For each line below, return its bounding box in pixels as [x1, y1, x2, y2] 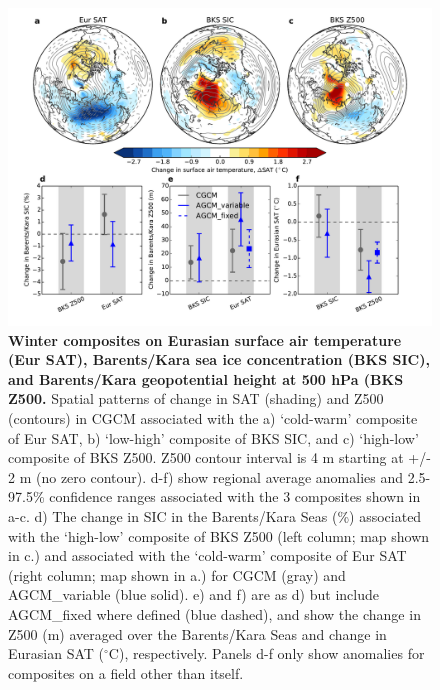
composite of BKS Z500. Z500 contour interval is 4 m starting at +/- [8, 447, 431, 468]
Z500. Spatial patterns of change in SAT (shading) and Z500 [8, 388, 384, 409]
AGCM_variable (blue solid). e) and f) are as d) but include [8, 584, 379, 605]
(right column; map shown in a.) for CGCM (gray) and [8, 564, 346, 585]
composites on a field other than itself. [8, 662, 244, 683]
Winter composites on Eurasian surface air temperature [8, 329, 402, 350]
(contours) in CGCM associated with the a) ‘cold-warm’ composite [8, 407, 418, 428]
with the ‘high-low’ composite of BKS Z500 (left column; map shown [8, 525, 430, 546]
